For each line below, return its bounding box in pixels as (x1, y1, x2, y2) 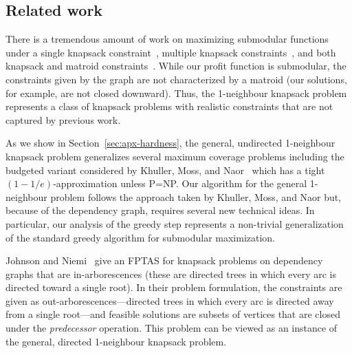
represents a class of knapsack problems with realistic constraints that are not (5, 99, 333, 114)
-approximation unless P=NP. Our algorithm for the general (53, 176, 307, 191)
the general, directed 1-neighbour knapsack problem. (5, 334, 227, 348)
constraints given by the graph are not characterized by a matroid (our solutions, (5, 72, 347, 86)
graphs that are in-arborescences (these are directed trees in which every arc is (5, 266, 337, 281)
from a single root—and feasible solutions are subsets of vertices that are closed (5, 307, 340, 321)
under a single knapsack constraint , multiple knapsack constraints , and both (5, 45, 336, 59)
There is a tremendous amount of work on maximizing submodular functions (5, 32, 329, 46)
